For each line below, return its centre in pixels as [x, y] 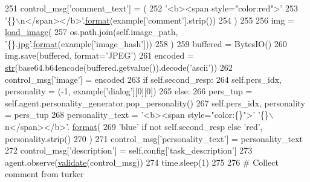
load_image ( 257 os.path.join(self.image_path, [92, 32]
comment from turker [44, 174]
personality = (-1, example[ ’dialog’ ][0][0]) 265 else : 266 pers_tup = [129, 91]
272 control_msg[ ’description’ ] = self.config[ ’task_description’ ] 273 [129, 150]
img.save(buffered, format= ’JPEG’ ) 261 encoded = [99, 55]
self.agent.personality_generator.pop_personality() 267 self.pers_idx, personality [155, 102]
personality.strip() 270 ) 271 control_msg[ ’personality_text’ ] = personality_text [154, 138]
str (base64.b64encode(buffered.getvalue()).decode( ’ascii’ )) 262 [119, 67]
